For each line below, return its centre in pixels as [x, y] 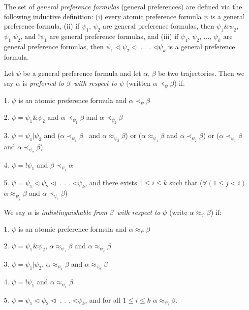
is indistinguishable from [71, 212]
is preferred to [43, 83]
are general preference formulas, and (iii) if [114, 36]
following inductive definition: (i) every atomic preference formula [103, 16]
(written [139, 83]
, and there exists [111, 183]
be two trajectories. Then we [201, 73]
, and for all [103, 299]
